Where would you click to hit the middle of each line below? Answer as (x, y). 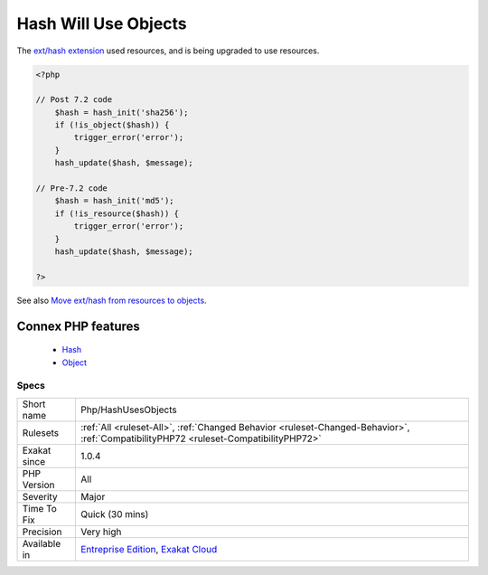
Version (38, 485)
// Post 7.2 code (74, 100)
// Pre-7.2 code (72, 189)
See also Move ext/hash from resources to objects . (112, 300)
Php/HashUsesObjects (129, 410)
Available (42, 543)
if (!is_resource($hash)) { (117, 213)
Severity (40, 496)
